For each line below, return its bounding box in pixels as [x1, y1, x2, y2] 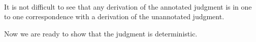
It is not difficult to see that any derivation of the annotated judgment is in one [4, 1, 252, 12]
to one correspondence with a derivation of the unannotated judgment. [4, 11, 225, 22]
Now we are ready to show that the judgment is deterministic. [4, 28, 198, 38]
